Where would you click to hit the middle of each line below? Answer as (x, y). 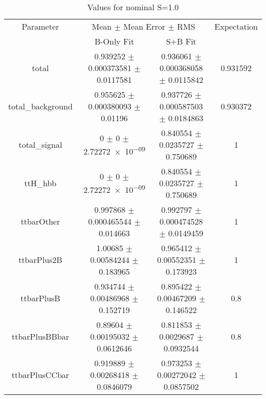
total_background (40, 106)
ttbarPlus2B (40, 260)
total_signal (40, 145)
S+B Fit (181, 41)
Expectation (236, 26)
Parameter (40, 26)
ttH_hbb (40, 183)
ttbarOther (40, 221)
